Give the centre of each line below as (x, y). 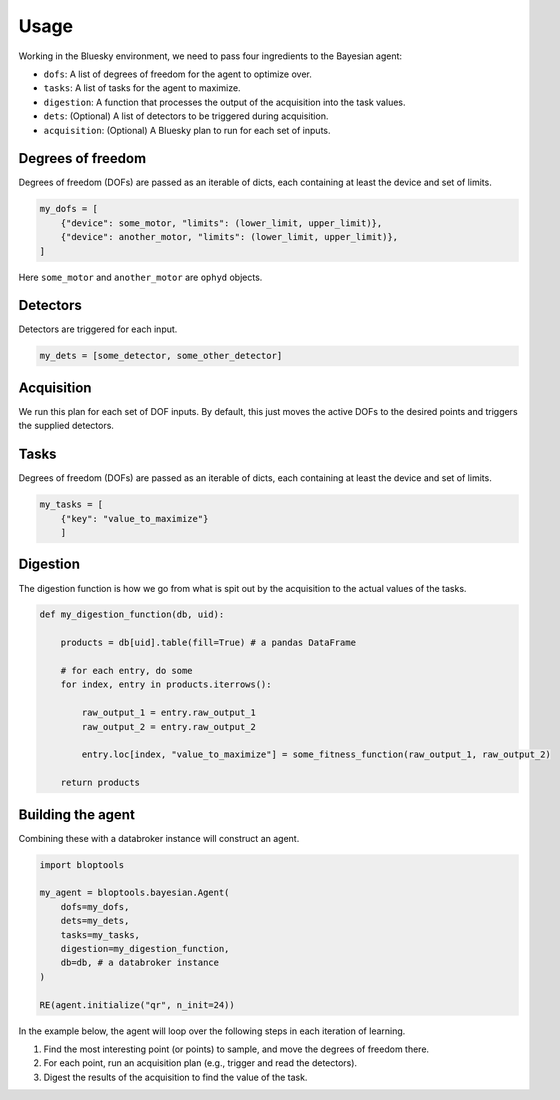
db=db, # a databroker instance (140, 963)
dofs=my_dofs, (95, 906)
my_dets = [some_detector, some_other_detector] (161, 356)
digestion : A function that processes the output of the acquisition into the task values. (224, 102)
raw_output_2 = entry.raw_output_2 (169, 726)
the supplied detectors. (66, 426)
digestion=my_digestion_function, (145, 948)
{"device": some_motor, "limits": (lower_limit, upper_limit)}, (221, 223)
